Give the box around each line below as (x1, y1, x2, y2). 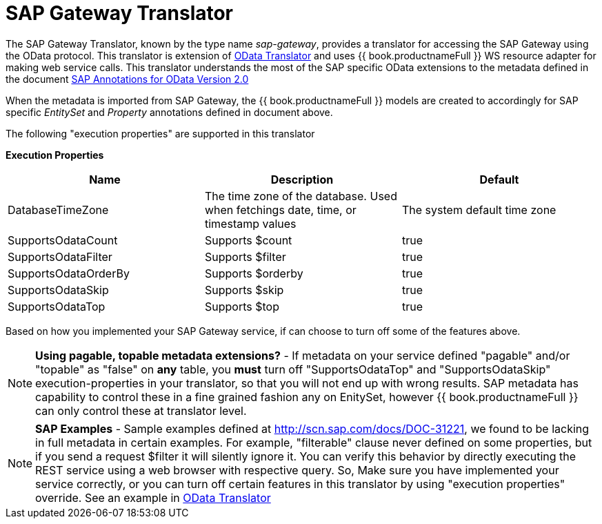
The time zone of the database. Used (204, 188, 397, 203)
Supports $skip (204, 282, 284, 297)
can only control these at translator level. (35, 403, 247, 418)
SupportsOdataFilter (8, 249, 112, 264)
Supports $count (204, 233, 292, 247)
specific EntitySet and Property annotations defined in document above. (6, 106, 333, 118)
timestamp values (204, 216, 297, 231)
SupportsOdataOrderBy (8, 266, 130, 280)
